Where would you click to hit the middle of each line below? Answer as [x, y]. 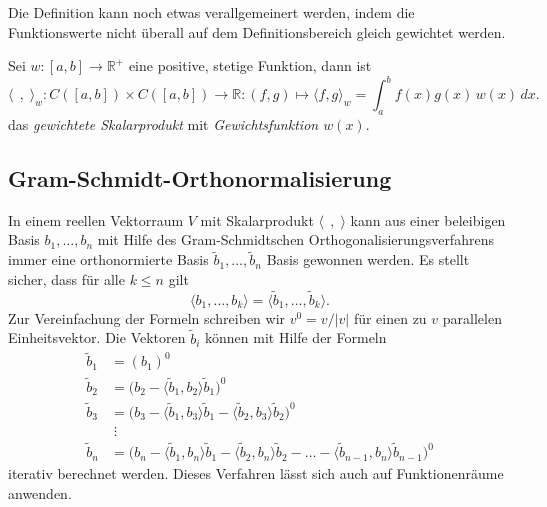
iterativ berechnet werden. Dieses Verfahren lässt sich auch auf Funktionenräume [256, 473]
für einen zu [390, 317]
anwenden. [40, 492]
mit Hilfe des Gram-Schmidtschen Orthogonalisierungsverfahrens [295, 239]
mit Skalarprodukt [257, 219]
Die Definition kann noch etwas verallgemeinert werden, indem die [211, 12]
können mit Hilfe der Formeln [296, 337]
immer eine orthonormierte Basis [108, 259]
